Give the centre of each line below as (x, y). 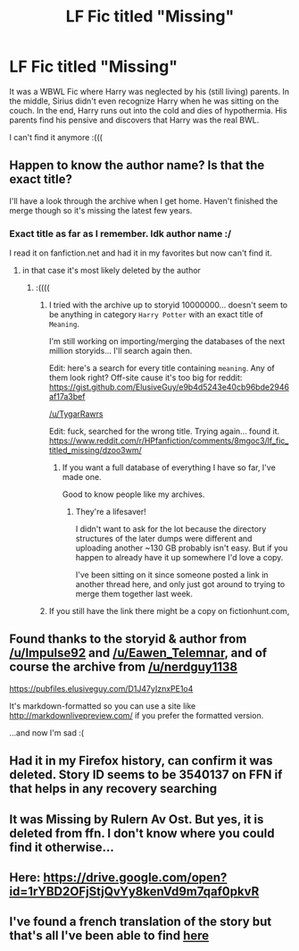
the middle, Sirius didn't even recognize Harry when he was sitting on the (144, 101)
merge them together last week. (134, 594)
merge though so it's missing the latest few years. (101, 210)
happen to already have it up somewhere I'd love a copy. (179, 558)
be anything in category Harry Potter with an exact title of (156, 315)
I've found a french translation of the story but (141, 922)
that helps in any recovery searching (113, 789)
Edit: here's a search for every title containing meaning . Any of (162, 368)
